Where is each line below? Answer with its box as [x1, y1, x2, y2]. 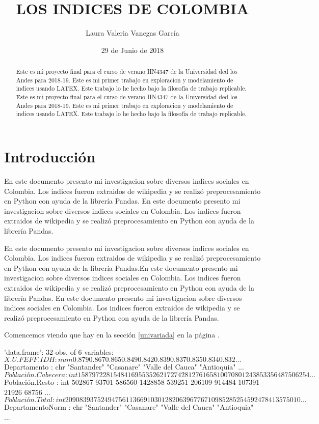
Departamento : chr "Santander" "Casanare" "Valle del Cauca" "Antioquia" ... [4, 361, 244, 372]
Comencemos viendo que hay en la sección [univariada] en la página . [4, 329, 220, 340]
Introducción [4, 146, 96, 167]
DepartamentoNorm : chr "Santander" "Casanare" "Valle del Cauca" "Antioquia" [4, 402, 254, 412]
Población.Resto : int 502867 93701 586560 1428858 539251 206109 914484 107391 [4, 377, 260, 387]
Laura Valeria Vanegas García [86, 27, 179, 38]
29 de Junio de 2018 [101, 44, 164, 55]
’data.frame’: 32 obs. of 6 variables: [4, 346, 114, 357]
